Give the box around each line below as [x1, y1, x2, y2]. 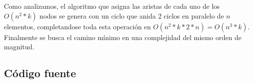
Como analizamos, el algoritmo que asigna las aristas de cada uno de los [4, 1, 220, 11]
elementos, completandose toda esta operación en [4, 21, 151, 31]
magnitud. [4, 41, 35, 52]
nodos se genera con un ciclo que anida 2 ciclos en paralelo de [39, 10, 224, 21]
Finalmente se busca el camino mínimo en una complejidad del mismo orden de [4, 32, 242, 42]
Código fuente [4, 65, 76, 81]
